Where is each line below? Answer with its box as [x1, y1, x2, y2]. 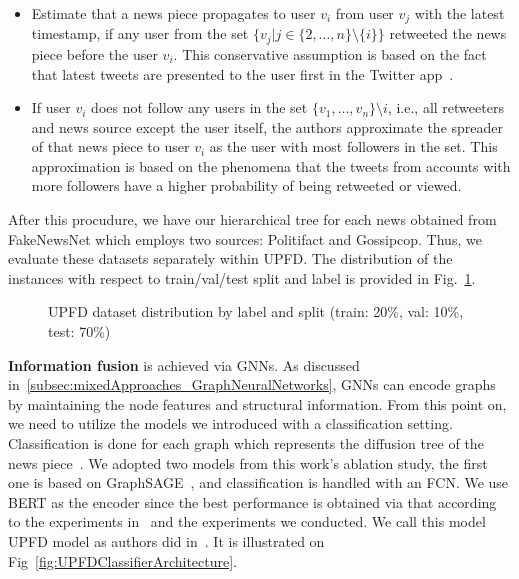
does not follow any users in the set [91, 97, 308, 118]
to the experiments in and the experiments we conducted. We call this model [8, 511, 486, 532]
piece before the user [31, 43, 158, 64]
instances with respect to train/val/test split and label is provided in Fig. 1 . [8, 267, 476, 288]
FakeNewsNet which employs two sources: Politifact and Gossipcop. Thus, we [8, 228, 482, 249]
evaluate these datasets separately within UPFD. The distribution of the [8, 248, 453, 269]
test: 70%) [48, 321, 111, 342]
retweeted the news [389, 23, 507, 44]
